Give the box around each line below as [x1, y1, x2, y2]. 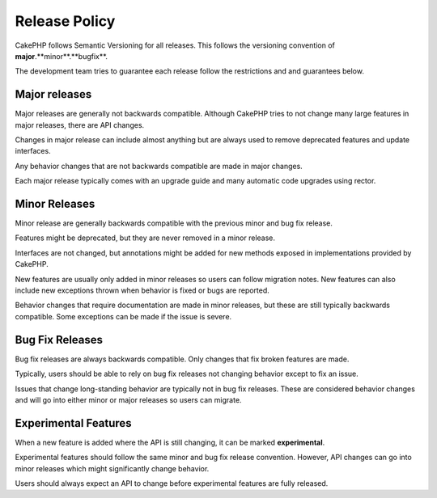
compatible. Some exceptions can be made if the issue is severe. [15, 311, 232, 321]
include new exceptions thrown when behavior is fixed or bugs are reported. [15, 285, 270, 295]
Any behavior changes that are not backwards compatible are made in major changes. [15, 161, 303, 171]
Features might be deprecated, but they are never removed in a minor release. [15, 233, 275, 243]
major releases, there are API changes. [15, 120, 145, 129]
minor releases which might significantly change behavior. [15, 463, 210, 473]
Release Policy [15, 12, 116, 30]
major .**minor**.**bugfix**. [15, 51, 108, 61]
